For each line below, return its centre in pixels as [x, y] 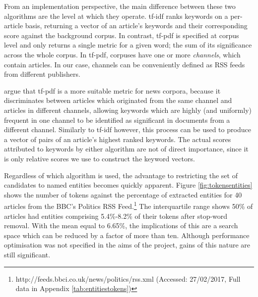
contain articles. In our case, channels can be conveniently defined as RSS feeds [125, 64]
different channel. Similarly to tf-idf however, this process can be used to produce [128, 129]
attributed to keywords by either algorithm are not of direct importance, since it [126, 149]
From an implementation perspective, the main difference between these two [120, 6]
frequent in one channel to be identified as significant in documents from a [117, 120]
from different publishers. [42, 74]
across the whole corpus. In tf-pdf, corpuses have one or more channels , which [122, 54]
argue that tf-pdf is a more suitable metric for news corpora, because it [112, 90]
